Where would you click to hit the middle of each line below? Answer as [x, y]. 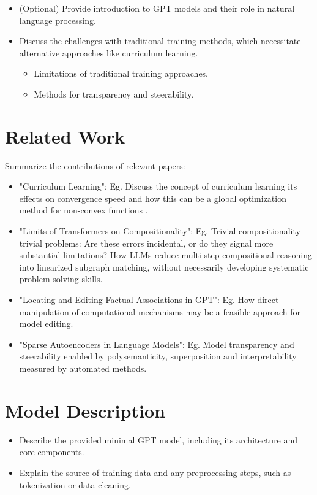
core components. [52, 452]
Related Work [65, 136]
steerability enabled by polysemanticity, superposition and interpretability [158, 356]
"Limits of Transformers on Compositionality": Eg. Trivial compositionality [160, 231]
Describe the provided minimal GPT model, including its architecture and [158, 439]
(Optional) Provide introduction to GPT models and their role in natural [157, 8]
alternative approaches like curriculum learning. [109, 52]
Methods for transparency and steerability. [114, 94]
